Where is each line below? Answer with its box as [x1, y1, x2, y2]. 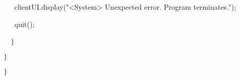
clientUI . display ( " [14, 2, 69, 12]
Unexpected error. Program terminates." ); [105, 2, 236, 12]
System [74, 2, 97, 12]
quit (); [14, 18, 35, 29]
